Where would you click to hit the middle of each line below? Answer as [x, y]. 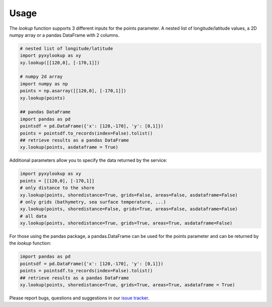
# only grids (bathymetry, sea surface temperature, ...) [93, 202]
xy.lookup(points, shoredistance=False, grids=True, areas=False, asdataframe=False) [129, 209]
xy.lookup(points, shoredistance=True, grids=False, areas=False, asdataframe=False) [129, 195]
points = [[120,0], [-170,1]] [57, 181]
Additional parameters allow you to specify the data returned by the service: [88, 160]
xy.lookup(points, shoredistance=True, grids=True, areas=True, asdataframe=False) [126, 223]
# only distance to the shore [57, 188]
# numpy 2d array [41, 77]
